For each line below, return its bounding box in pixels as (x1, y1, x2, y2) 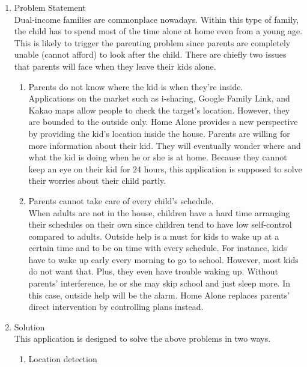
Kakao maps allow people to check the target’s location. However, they (28, 103, 290, 116)
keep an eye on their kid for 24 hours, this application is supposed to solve (28, 162, 302, 175)
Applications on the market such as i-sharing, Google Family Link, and (28, 92, 290, 105)
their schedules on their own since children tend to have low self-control (28, 218, 292, 231)
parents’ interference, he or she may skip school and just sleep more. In (28, 277, 290, 290)
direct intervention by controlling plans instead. (28, 300, 204, 313)
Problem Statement (14, 1, 86, 13)
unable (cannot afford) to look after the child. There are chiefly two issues (14, 48, 287, 61)
